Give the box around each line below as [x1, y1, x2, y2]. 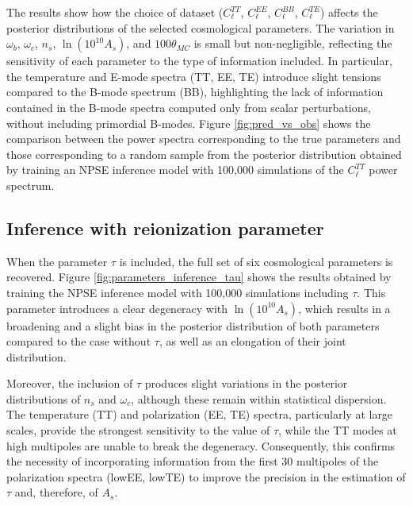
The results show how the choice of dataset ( [6, 4, 224, 20]
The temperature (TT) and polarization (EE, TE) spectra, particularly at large [6, 406, 393, 423]
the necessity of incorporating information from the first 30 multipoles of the [6, 453, 379, 469]
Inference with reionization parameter [6, 215, 324, 240]
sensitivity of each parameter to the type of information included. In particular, [6, 52, 392, 69]
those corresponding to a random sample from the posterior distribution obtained [6, 145, 402, 162]
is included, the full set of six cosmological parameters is [119, 253, 393, 269]
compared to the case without [6, 333, 151, 350]
